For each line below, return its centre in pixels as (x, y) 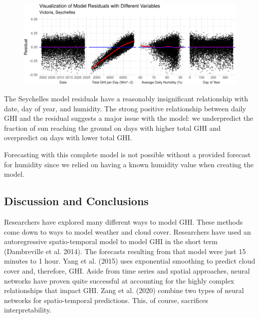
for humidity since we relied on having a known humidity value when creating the (129, 164)
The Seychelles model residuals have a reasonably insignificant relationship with (126, 99)
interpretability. (28, 310)
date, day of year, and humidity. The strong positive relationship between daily (125, 108)
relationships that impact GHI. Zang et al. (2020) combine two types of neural (124, 290)
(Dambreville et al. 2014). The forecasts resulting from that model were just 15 (125, 251)
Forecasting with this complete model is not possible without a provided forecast (128, 155)
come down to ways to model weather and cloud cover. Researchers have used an (128, 231)
